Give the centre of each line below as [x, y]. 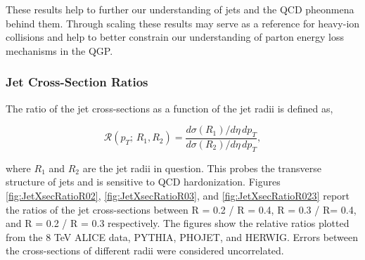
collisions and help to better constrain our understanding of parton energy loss [175, 37]
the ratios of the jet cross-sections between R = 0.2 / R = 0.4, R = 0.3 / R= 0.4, [181, 209]
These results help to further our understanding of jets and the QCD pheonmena [180, 9]
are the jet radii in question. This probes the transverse [202, 168]
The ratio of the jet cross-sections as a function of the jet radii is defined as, [169, 108]
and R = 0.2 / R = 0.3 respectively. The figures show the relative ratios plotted [178, 223]
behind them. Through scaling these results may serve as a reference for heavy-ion [183, 23]
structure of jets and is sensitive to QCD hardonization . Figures [143, 182]
